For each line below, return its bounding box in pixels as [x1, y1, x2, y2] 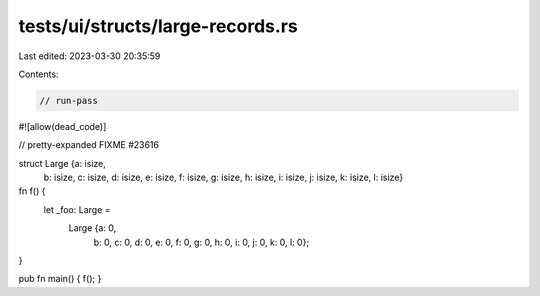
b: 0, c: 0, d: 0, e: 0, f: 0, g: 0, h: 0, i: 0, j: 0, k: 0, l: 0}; [93, 236, 310, 248]
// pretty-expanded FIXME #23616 [18, 139, 160, 151]
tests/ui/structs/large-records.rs [18, 15, 299, 37]
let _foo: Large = [43, 203, 111, 215]
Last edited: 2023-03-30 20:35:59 [18, 50, 161, 62]
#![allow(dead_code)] [18, 120, 107, 132]
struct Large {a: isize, [18, 157, 107, 169]
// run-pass [39, 95, 99, 106]
